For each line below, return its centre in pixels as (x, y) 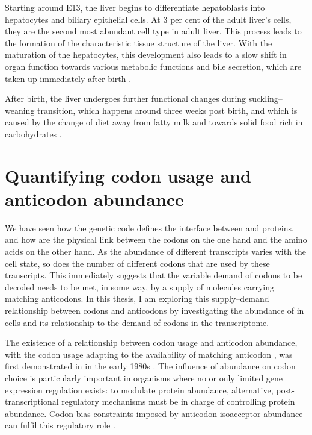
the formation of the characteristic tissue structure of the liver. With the (139, 42)
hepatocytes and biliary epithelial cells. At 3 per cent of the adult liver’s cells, (148, 19)
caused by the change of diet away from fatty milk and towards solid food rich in (154, 122)
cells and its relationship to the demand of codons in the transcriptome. (137, 322)
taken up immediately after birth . (68, 78)
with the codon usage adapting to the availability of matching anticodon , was (149, 354)
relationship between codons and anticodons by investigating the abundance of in (154, 310)
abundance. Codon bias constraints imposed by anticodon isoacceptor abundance (154, 413)
